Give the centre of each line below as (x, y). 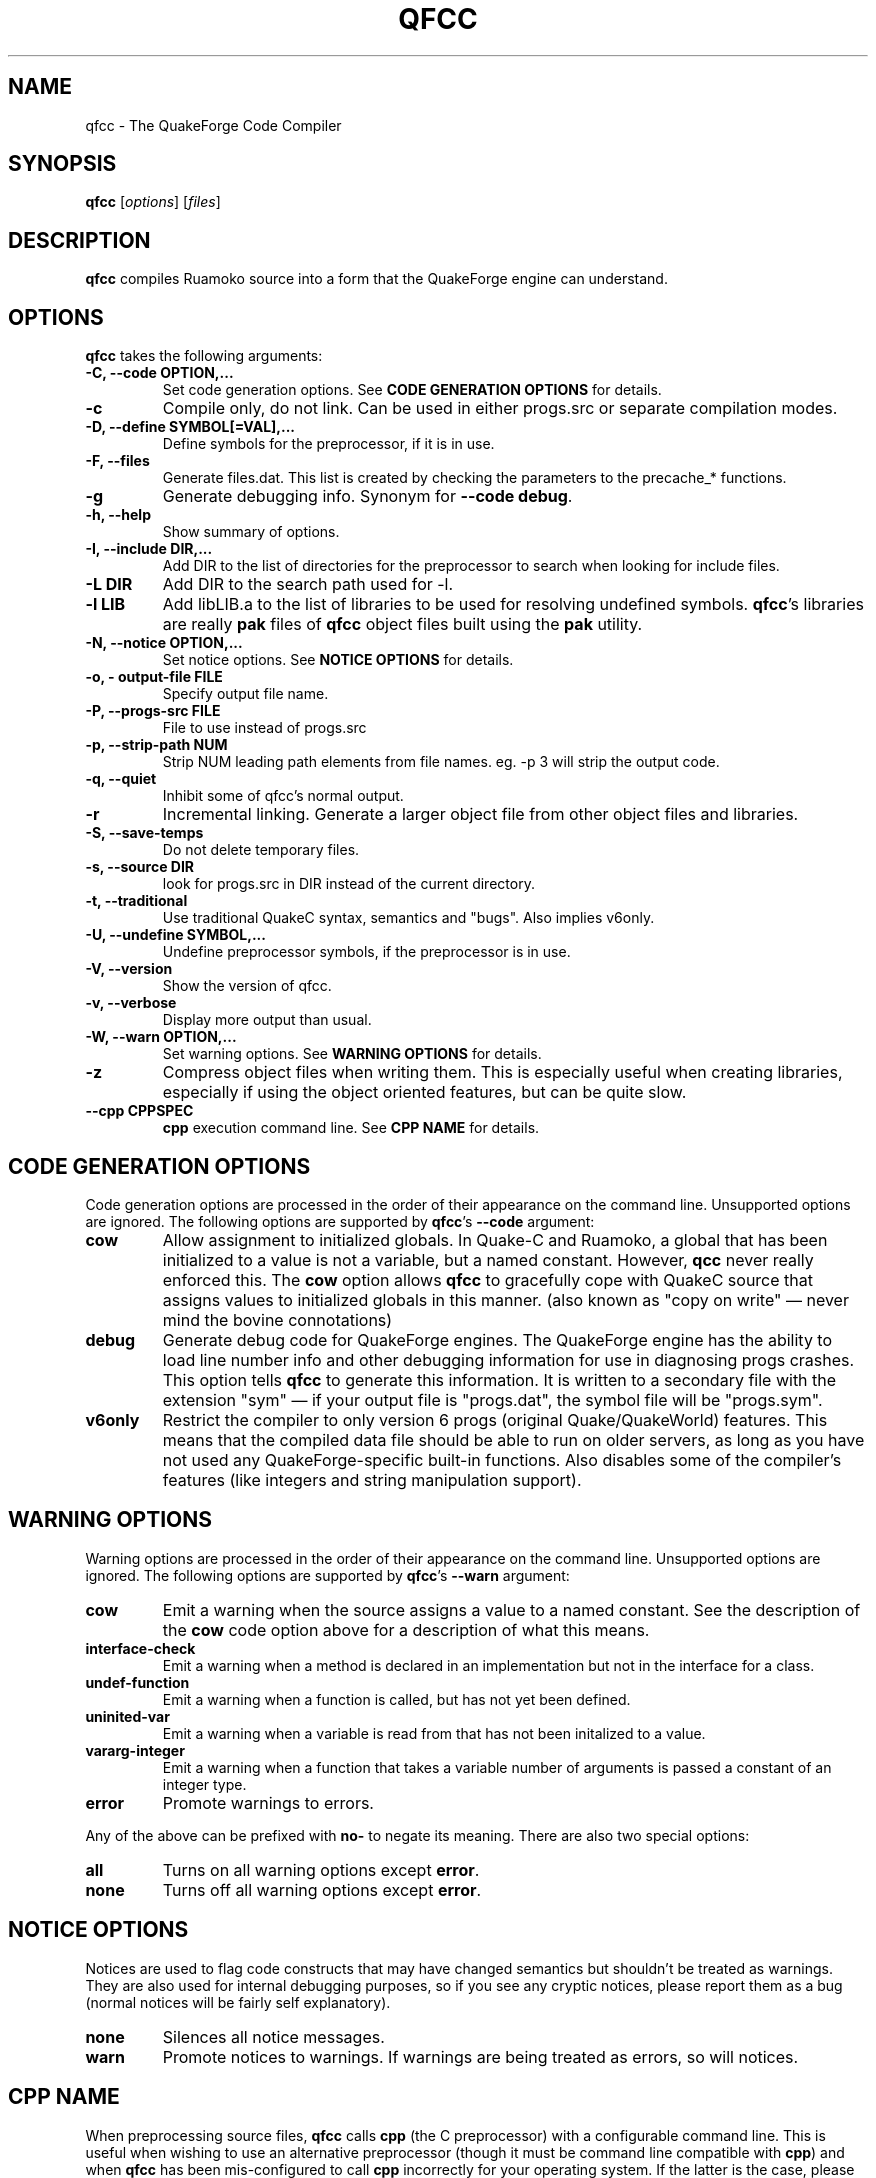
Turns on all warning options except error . (321, 1869)
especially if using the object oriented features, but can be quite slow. (424, 1092)
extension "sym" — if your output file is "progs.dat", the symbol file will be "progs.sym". (492, 1399)
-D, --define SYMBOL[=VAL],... (190, 427)
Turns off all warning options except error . (322, 1889)
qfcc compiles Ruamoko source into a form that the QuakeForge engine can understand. (376, 279)
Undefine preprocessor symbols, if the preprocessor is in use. (366, 952)
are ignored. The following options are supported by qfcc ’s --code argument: (340, 1221)
